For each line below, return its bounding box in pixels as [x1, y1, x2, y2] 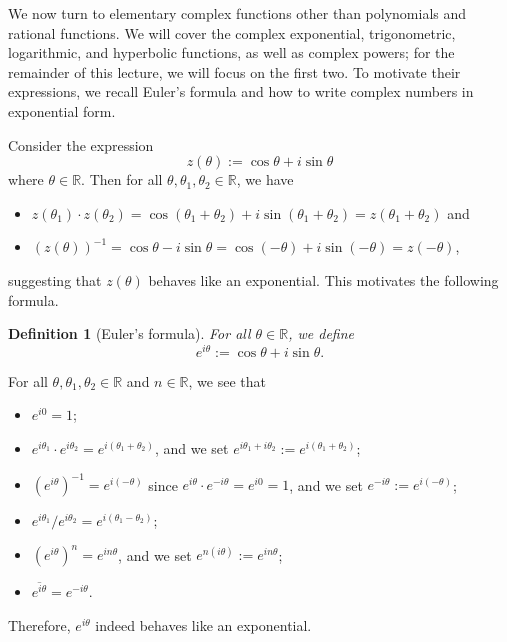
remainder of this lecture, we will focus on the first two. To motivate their [8, 61, 461, 82]
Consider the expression [8, 134, 154, 155]
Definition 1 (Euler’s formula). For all [8, 323, 251, 344]
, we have [236, 169, 294, 190]
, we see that [188, 370, 266, 391]
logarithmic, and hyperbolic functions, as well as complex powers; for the [8, 42, 455, 63]
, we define [288, 323, 355, 344]
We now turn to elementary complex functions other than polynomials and [8, 3, 467, 23]
